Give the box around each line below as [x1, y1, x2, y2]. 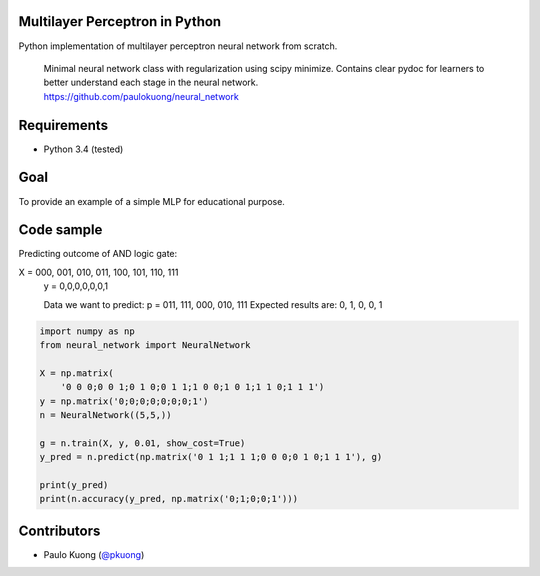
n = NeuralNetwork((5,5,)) [39, 409, 172, 420]
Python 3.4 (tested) [43, 143, 124, 155]
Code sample [18, 221, 103, 239]
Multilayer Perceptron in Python [18, 13, 222, 30]
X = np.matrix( [39, 367, 114, 379]
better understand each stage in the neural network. [43, 76, 259, 89]
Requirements [18, 116, 109, 134]
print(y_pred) [39, 479, 109, 490]
